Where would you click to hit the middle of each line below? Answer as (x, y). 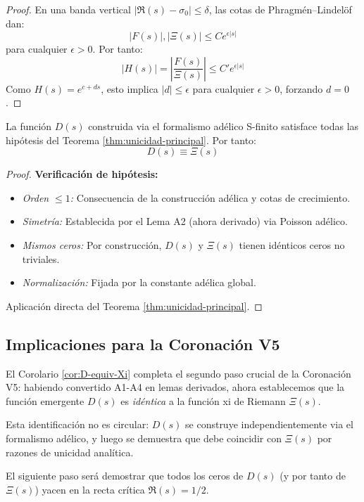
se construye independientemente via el (269, 424)
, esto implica (130, 88)
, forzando (301, 88)
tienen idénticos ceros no (292, 244)
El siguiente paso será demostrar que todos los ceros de (125, 476)
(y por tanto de (313, 476)
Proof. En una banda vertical (68, 9)
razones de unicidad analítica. (70, 452)
